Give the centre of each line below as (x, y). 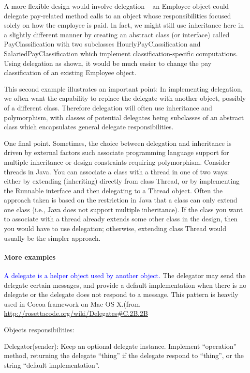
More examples (30, 256)
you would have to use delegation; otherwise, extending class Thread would (115, 228)
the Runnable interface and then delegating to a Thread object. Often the (113, 190)
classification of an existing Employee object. (70, 72)
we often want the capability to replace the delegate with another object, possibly (125, 98)
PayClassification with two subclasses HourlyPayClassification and (102, 44)
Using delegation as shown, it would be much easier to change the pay (108, 63)
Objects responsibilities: (39, 330)
